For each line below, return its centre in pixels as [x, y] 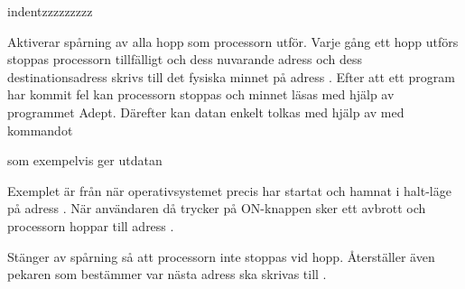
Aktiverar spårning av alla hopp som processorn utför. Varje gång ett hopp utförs [233, 41]
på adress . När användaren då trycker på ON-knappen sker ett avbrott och [217, 208]
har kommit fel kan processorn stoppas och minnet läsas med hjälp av [201, 94]
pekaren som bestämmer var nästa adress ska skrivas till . [167, 274]
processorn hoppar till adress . [91, 225]
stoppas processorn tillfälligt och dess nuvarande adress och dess [185, 59]
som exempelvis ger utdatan [85, 160]
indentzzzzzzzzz [50, 11]
